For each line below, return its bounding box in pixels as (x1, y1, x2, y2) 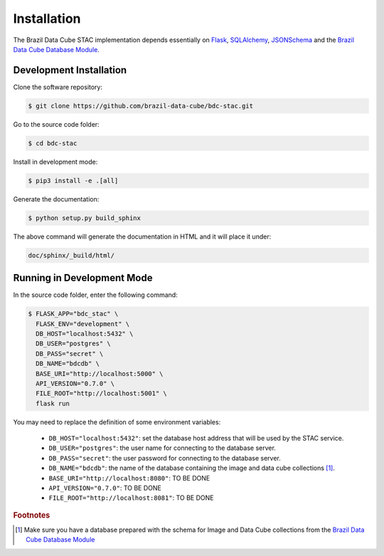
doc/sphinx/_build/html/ (28, 251, 115, 259)
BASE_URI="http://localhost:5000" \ (36, 369, 164, 377)
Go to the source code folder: (13, 120, 100, 128)
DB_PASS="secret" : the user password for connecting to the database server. (48, 453, 281, 462)
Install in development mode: (13, 157, 98, 166)
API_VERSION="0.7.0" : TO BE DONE (48, 484, 161, 493)
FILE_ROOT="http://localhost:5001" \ (36, 389, 167, 398)
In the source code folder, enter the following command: (13, 290, 178, 299)
